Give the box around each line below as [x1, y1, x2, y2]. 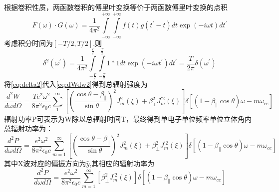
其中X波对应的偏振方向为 [4, 158, 86, 168]
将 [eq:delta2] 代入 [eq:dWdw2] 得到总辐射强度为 [4, 78, 148, 89]
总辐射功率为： [4, 123, 53, 134]
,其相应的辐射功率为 [89, 158, 155, 168]
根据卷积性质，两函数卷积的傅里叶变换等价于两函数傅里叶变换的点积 [4, 2, 228, 12]
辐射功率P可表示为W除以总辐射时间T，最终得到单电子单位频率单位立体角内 [4, 113, 252, 124]
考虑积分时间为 [4, 37, 53, 48]
